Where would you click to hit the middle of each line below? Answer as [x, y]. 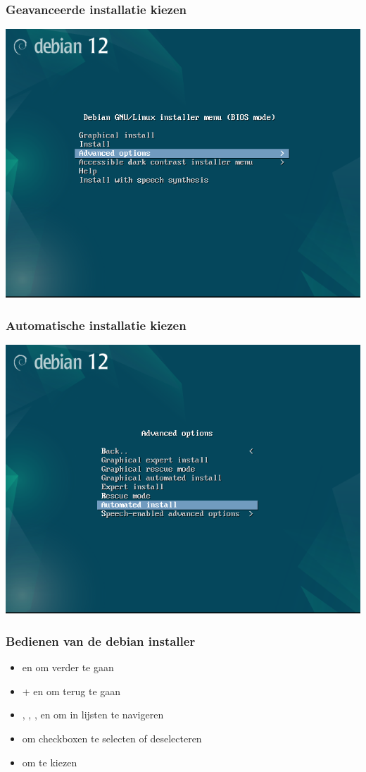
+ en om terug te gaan [71, 691]
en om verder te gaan [68, 667]
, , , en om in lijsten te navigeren [93, 715]
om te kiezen [50, 762]
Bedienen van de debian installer [101, 641]
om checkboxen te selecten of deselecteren [112, 738]
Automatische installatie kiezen [96, 325]
